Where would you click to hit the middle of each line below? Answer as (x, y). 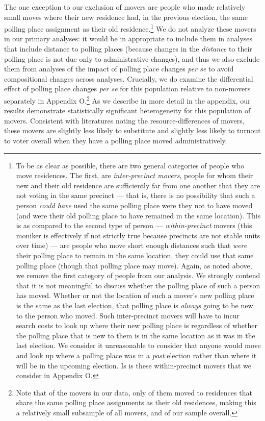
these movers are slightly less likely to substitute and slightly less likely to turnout (132, 130)
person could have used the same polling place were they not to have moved (134, 205)
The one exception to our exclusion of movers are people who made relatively (125, 7)
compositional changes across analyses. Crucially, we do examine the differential (129, 78)
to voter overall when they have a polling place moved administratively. (116, 141)
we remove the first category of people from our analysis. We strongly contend (138, 275)
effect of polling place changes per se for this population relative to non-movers (127, 89)
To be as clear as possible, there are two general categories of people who (130, 165)
